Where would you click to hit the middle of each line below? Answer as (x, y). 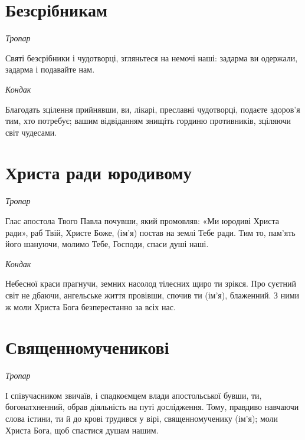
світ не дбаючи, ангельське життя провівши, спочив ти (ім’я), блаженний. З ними (152, 295)
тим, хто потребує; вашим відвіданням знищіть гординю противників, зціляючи (148, 121)
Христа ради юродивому (99, 173)
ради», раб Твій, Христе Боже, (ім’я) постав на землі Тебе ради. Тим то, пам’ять (150, 232)
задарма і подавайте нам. (50, 69)
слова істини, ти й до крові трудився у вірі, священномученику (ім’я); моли (142, 418)
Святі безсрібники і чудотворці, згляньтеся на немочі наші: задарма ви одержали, (152, 58)
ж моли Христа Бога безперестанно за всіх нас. (91, 306)
